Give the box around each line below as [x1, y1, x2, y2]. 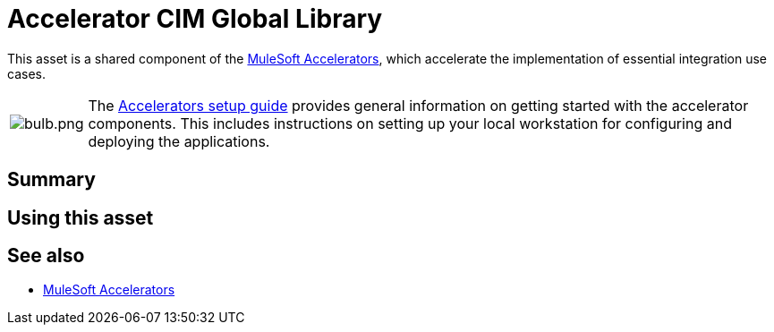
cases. [7, 65, 46, 81]
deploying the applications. [88, 132, 270, 150]
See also [7, 244, 85, 268]
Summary [7, 168, 96, 192]
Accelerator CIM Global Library [7, 4, 383, 34]
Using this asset [7, 206, 154, 229]
